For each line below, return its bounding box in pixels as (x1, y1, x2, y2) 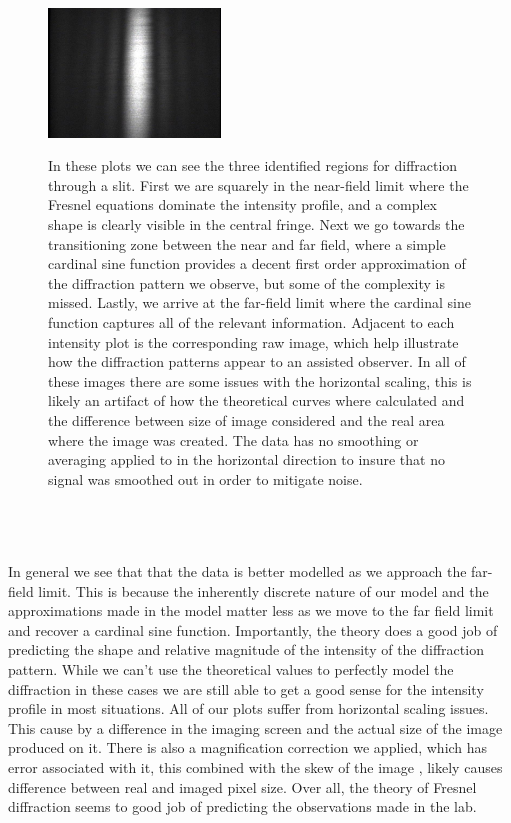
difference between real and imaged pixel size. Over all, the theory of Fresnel (8, 776, 477, 797)
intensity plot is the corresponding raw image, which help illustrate (48, 331, 459, 352)
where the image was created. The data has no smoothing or (48, 429, 419, 450)
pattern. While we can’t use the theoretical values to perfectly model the (8, 659, 454, 680)
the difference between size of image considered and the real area (48, 409, 445, 430)
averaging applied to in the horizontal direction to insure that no (48, 449, 445, 470)
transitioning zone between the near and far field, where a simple (48, 233, 446, 254)
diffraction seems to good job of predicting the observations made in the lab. (8, 796, 477, 817)
